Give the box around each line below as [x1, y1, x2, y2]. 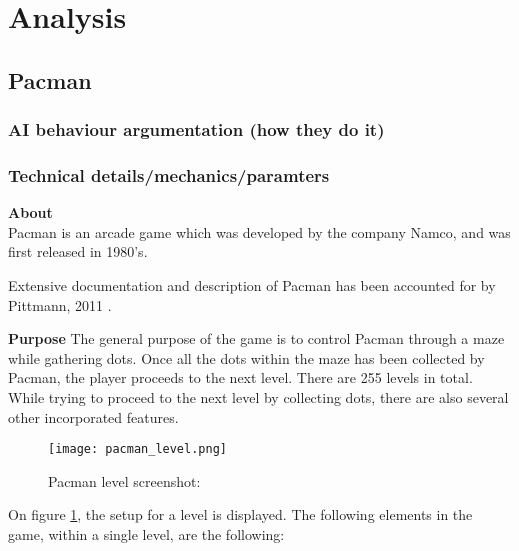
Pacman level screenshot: [48, 470, 201, 491]
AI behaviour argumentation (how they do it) [8, 117, 385, 142]
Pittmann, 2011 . [8, 294, 112, 315]
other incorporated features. [8, 406, 179, 427]
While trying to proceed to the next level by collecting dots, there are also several [8, 386, 509, 407]
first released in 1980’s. [8, 241, 148, 262]
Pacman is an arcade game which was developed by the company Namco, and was [8, 221, 511, 242]
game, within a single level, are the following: [8, 524, 285, 544]
